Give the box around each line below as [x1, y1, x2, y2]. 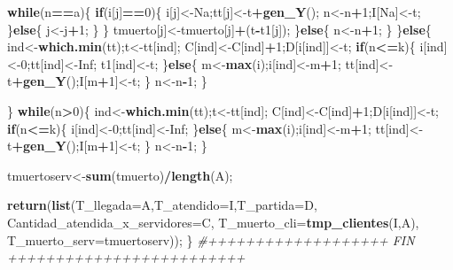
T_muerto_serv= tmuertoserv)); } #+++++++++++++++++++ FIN [7, 230, 415, 249]
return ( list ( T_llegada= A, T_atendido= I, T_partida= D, [7, 196, 317, 214]
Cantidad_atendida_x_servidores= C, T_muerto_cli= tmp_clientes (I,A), [7, 212, 419, 231]
